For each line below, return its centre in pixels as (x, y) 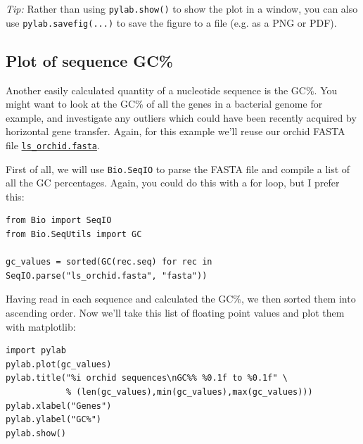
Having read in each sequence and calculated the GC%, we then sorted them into (181, 299)
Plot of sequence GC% (89, 60)
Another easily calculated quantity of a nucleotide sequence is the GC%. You (172, 90)
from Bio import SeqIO (59, 221)
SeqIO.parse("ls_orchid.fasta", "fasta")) (107, 275)
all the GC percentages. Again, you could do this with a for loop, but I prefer (173, 183)
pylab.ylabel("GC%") (54, 420)
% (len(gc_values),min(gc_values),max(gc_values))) (189, 392)
